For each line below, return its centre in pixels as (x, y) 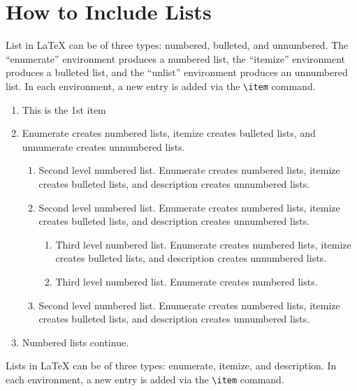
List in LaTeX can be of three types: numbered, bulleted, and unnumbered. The (177, 45)
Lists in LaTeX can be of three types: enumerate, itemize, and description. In (171, 366)
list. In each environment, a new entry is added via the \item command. (161, 86)
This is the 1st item (64, 109)
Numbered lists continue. (75, 342)
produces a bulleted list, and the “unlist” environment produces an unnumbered (177, 72)
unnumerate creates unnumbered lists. (103, 146)
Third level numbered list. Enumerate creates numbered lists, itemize (203, 244)
